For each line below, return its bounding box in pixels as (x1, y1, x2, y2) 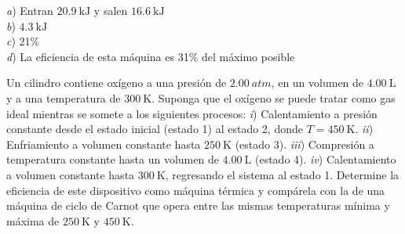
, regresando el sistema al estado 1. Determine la (165, 166, 400, 182)
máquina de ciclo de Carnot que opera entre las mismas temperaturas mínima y (6, 197, 390, 214)
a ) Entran (6, 2, 53, 18)
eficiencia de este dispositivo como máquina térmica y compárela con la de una (6, 182, 385, 198)
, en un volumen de (271, 74, 364, 91)
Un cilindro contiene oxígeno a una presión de (6, 74, 227, 91)
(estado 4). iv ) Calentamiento (254, 151, 396, 167)
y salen (93, 2, 128, 18)
